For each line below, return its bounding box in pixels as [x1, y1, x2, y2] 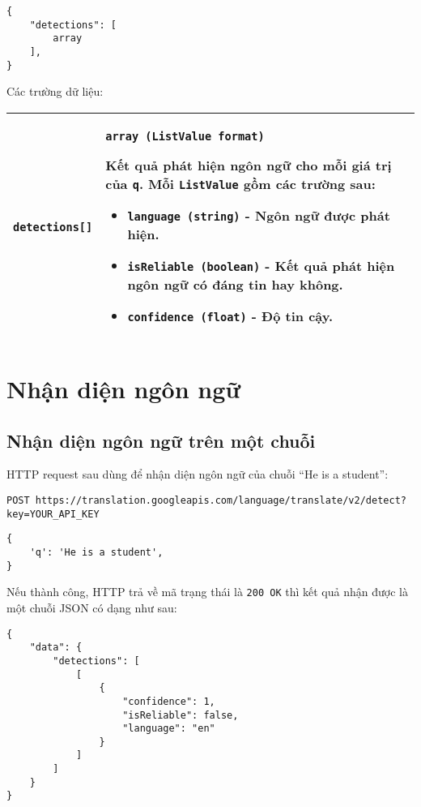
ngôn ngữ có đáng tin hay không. [127, 274, 343, 294]
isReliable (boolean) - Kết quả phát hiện [127, 255, 395, 275]
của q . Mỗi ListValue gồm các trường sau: [105, 174, 376, 193]
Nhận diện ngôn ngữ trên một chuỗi [6, 427, 316, 453]
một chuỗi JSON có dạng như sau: [6, 599, 177, 616]
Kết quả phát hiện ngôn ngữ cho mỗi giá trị [105, 155, 392, 174]
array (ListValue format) [105, 129, 265, 143]
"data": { [29, 642, 83, 654]
